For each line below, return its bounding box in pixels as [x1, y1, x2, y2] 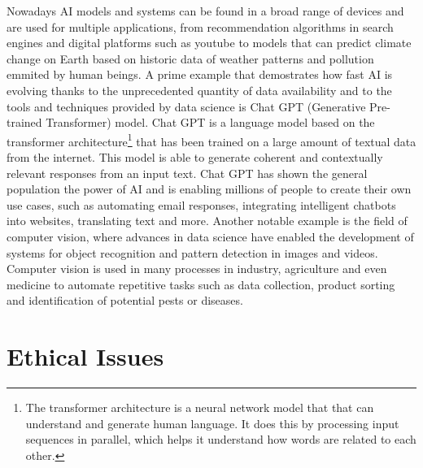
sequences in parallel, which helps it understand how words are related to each [25, 431, 416, 448]
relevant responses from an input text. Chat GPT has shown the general [7, 164, 368, 181]
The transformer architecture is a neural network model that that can [25, 399, 374, 416]
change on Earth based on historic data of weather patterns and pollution [7, 50, 374, 67]
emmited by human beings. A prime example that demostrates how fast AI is [7, 66, 393, 83]
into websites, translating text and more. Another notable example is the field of [7, 212, 408, 229]
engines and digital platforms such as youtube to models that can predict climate [7, 34, 412, 51]
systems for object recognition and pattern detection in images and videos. [7, 244, 378, 261]
